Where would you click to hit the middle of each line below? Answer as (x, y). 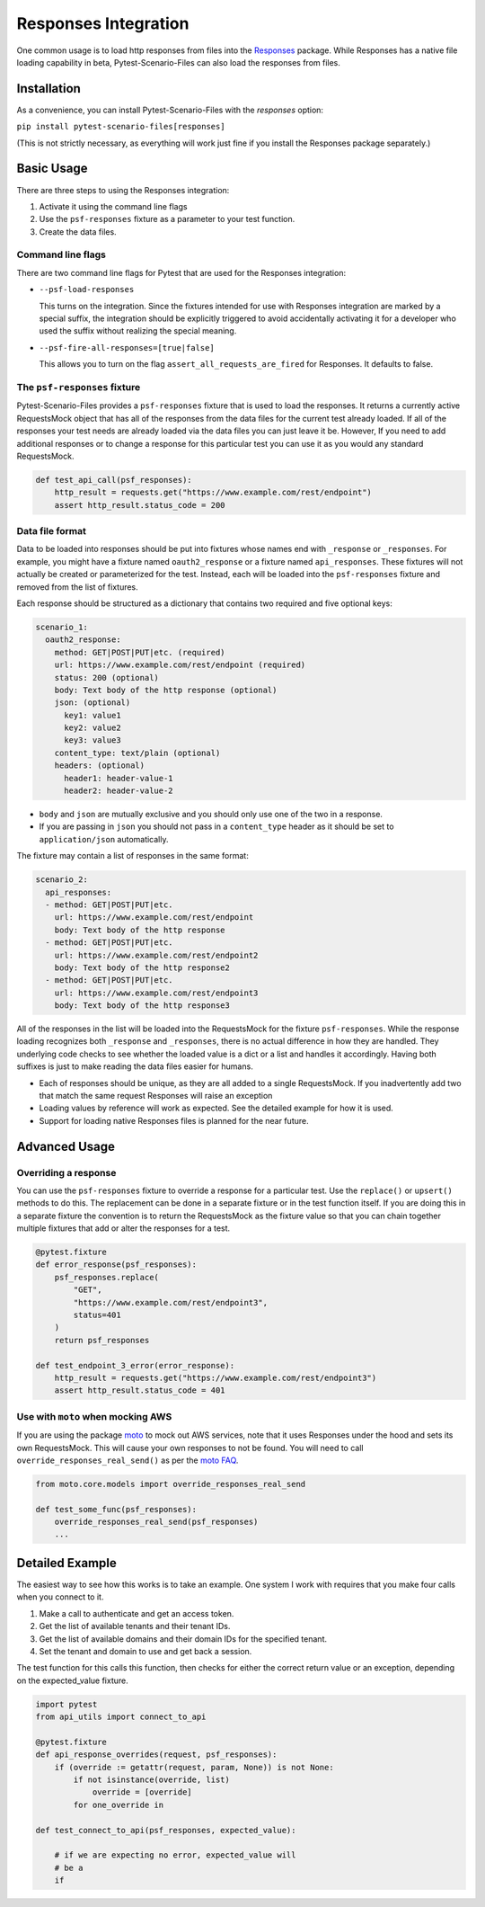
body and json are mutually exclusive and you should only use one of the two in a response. (211, 814)
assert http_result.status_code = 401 (140, 1390)
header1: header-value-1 (119, 778)
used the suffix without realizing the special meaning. (138, 331)
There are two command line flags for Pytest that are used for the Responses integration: (181, 272)
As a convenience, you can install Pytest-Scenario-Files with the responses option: (170, 110)
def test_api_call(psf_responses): (114, 480)
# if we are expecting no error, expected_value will (175, 1855)
